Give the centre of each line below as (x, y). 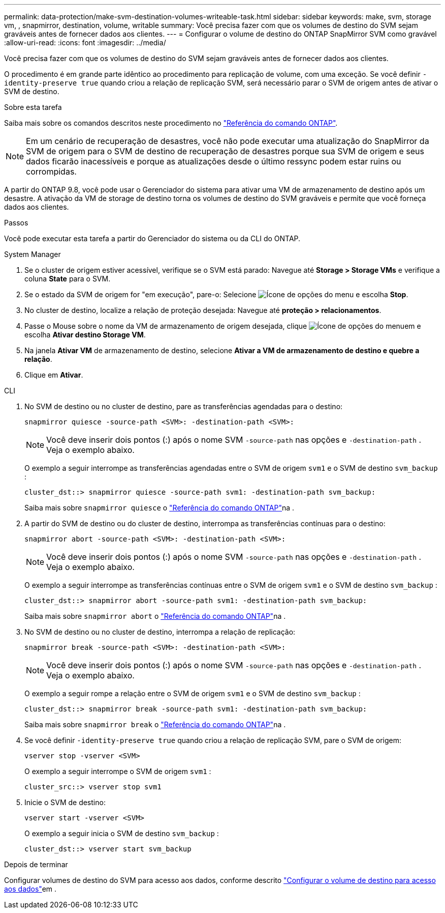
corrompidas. (51, 172)
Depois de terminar (36, 864)
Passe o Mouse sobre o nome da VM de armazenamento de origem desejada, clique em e (223, 326)
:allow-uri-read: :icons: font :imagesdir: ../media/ (85, 42)
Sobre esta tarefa (33, 107)
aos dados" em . (30, 889)
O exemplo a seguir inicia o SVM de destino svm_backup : (122, 833)
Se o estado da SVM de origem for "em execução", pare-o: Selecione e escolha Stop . (216, 294)
